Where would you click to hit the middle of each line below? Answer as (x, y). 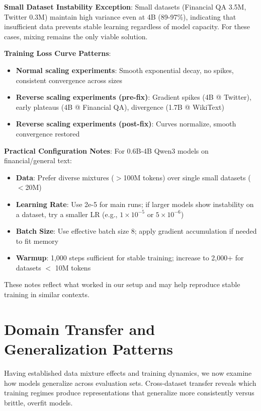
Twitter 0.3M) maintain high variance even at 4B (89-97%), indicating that (120, 16)
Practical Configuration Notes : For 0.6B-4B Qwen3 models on (106, 150)
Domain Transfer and (80, 329)
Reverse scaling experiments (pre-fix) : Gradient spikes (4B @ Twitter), (134, 97)
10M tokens (73, 267)
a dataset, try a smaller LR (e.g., (67, 214)
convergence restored (48, 133)
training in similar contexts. (47, 294)
